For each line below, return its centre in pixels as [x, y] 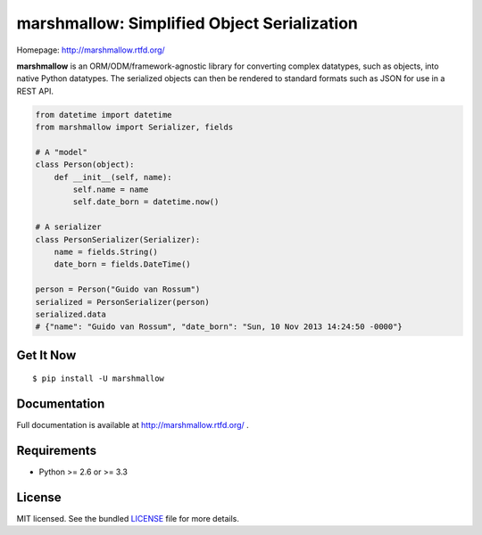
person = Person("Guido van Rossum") [118, 289]
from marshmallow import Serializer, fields [134, 128]
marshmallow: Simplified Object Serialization [187, 23]
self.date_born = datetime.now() [146, 202]
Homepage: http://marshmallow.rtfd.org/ [91, 50]
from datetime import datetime [104, 115]
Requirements [57, 451]
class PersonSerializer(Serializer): [118, 239]
